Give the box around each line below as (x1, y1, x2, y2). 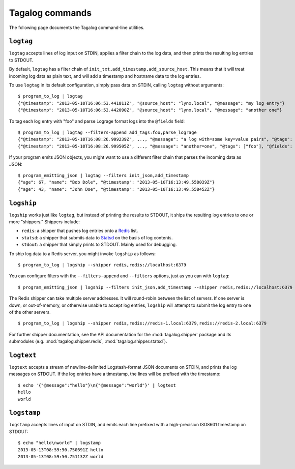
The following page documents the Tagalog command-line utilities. (9, 25, 145, 30)
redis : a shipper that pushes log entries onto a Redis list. (21, 228, 138, 234)
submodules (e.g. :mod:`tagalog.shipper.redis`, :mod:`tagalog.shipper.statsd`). (9, 338, 167, 344)
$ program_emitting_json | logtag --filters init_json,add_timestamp (18, 173, 189, 178)
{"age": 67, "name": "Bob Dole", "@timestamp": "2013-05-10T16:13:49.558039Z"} (18, 179, 215, 185)
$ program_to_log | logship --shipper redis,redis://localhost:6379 (18, 262, 186, 267)
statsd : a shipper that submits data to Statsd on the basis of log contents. (21, 234, 173, 240)
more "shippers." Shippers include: (9, 219, 80, 225)
